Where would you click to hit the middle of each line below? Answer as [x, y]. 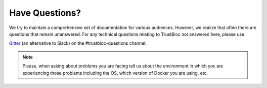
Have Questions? [45, 13]
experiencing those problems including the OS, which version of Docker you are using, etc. [115, 73]
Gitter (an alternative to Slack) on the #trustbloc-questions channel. [78, 43]
